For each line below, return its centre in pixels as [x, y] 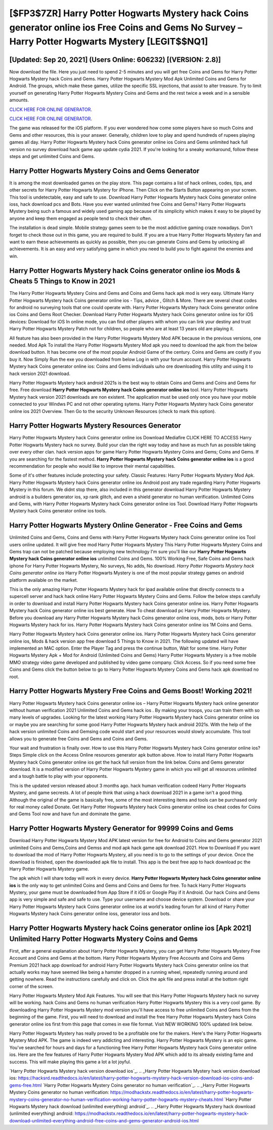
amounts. [19, 100]
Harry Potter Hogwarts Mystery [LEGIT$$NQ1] [109, 42]
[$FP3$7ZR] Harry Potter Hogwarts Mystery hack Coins [129, 13]
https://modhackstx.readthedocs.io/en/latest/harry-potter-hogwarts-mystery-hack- [162, 1114]
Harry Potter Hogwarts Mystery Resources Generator [95, 426]
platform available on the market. [44, 580]
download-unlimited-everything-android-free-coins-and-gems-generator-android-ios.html [104, 1120]
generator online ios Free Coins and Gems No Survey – [126, 27]
